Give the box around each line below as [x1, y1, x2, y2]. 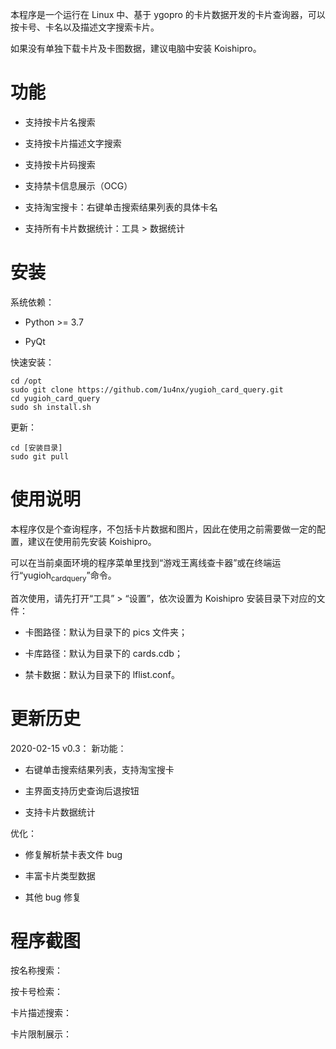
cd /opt [10, 376, 43, 386]
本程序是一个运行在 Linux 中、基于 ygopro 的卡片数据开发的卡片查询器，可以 [10, 9, 326, 20]
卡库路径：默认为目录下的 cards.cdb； [24, 647, 183, 659]
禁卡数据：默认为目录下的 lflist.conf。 [24, 668, 180, 680]
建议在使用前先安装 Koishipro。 [27, 535, 157, 547]
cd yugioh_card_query [10, 393, 101, 403]
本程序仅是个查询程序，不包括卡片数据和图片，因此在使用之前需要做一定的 [10, 523, 317, 535]
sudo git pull [10, 451, 70, 462]
